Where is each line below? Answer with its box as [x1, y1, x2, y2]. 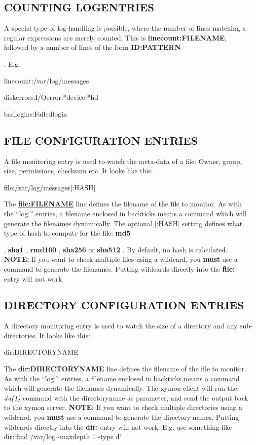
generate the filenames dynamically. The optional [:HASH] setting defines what [4, 218, 243, 228]
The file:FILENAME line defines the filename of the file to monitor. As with [4, 199, 242, 209]
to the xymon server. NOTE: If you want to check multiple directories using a [4, 402, 242, 412]
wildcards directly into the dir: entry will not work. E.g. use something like [4, 421, 232, 432]
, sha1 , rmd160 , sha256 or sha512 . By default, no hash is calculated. [4, 244, 228, 254]
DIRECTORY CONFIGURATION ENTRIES [4, 297, 244, 313]
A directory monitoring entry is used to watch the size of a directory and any [4, 321, 238, 331]
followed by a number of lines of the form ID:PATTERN [4, 42, 181, 52]
